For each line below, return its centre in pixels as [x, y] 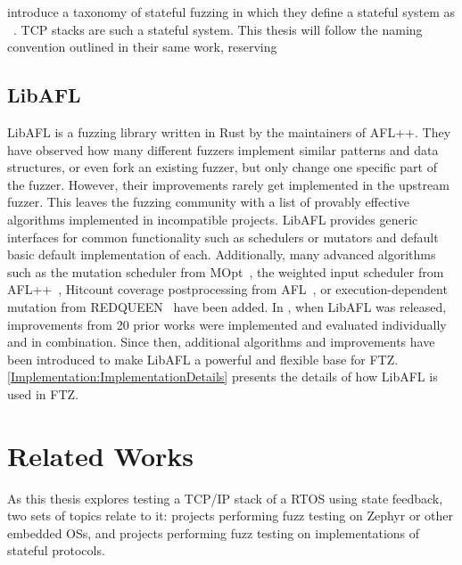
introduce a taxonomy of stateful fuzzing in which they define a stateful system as [231, 12]
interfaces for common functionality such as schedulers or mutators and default [223, 237]
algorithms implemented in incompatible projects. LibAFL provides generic [213, 219]
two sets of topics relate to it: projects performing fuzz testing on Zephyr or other [230, 516]
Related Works [101, 455]
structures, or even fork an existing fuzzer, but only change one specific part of [222, 167]
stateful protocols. [56, 550]
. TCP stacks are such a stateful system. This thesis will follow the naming [218, 29]
